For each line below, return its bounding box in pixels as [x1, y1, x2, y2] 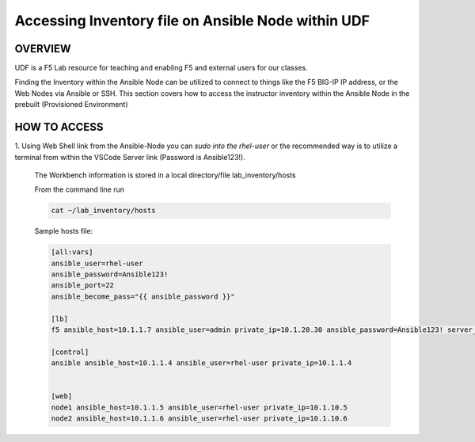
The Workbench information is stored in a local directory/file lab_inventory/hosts [34, 170, 296, 180]
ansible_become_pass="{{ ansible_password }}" [51, 291, 235, 301]
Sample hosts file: [34, 227, 93, 236]
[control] [51, 347, 89, 356]
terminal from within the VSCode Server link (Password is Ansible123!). [14, 152, 245, 162]
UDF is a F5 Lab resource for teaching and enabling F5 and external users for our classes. [14, 63, 308, 73]
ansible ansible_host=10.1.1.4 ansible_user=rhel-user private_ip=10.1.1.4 [51, 359, 352, 368]
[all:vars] [51, 248, 93, 257]
